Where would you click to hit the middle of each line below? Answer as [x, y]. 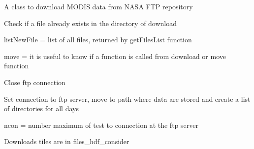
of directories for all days [41, 108]
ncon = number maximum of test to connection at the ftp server [101, 125]
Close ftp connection [35, 82]
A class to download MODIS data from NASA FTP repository [98, 6]
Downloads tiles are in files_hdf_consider [67, 141]
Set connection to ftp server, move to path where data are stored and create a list [127, 99]
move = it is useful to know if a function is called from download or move [115, 56]
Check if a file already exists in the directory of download [91, 23]
